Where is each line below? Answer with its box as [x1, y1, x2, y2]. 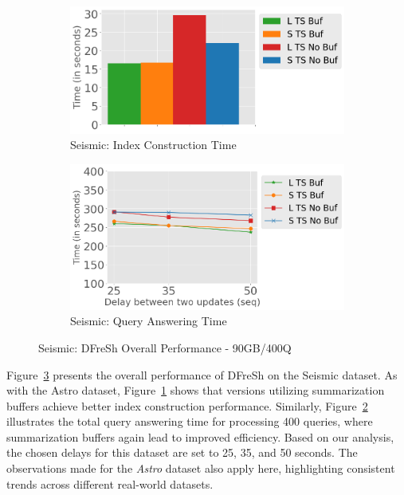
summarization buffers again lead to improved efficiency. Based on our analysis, [6, 428, 394, 445]
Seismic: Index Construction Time [70, 136, 237, 153]
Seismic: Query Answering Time [70, 312, 227, 329]
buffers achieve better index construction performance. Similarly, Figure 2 [6, 397, 368, 414]
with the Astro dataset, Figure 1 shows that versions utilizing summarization [6, 382, 385, 399]
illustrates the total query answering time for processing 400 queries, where [6, 413, 373, 430]
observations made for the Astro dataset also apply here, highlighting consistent [6, 460, 395, 477]
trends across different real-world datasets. [6, 475, 214, 492]
